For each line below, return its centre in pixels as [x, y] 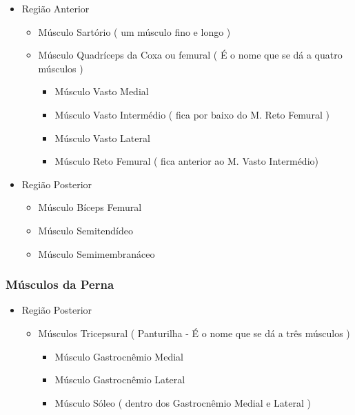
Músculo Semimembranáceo [97, 253]
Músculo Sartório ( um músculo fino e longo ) [134, 31]
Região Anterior [55, 8]
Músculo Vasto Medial [102, 91]
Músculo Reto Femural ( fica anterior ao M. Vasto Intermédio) [186, 161]
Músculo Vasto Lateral [102, 138]
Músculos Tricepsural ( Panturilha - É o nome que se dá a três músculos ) [194, 333]
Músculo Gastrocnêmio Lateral [120, 379]
